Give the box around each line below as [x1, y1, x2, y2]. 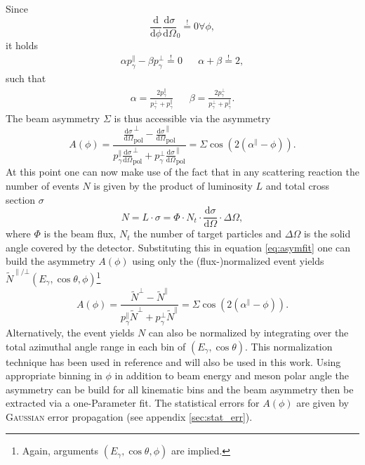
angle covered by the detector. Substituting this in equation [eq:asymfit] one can [6, 240, 351, 254]
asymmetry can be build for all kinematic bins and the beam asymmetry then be [6, 381, 354, 396]
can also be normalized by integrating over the [148, 325, 349, 339]
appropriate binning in [6, 368, 102, 383]
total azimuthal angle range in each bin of [6, 339, 186, 353]
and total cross [265, 178, 330, 193]
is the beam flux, [44, 226, 117, 241]
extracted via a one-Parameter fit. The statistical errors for [6, 395, 260, 410]
